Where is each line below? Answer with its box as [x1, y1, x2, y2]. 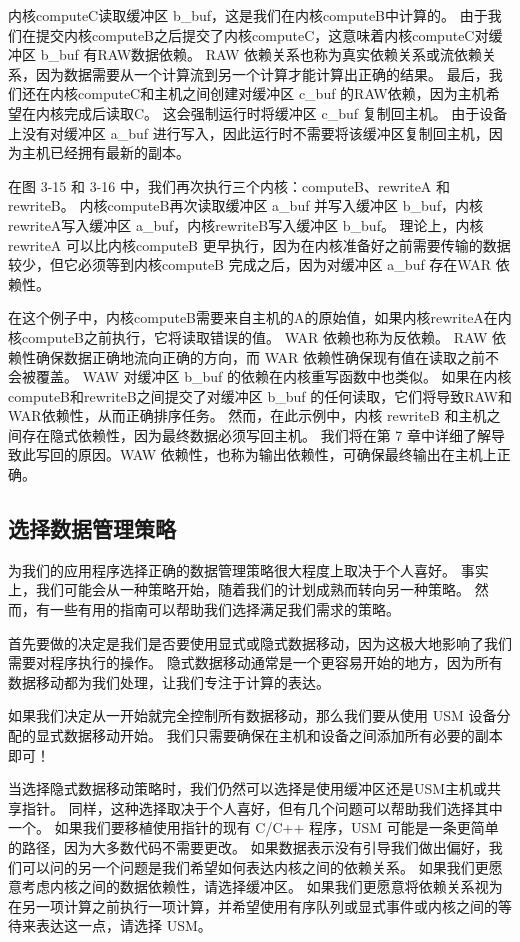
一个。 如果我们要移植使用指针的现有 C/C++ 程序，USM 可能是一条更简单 [8, 817, 499, 838]
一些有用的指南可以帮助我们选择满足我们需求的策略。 [49, 599, 400, 620]
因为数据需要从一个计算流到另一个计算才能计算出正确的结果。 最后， [35, 63, 489, 84]
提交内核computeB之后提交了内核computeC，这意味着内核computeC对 [35, 24, 489, 45]
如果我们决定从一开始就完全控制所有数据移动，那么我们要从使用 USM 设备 [8, 705, 497, 726]
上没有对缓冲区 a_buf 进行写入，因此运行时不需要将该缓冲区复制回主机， [8, 122, 489, 143]
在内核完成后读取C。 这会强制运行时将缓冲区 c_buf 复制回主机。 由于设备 [21, 102, 508, 123]
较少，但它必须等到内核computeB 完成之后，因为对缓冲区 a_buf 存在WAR [8, 254, 491, 275]
